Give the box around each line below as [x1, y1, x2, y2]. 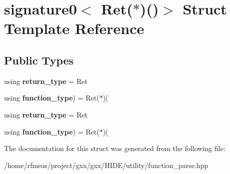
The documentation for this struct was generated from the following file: [4, 143, 225, 153]
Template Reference [4, 18, 144, 38]
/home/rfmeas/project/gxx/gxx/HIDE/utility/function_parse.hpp [4, 159, 208, 170]
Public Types [4, 52, 74, 67]
